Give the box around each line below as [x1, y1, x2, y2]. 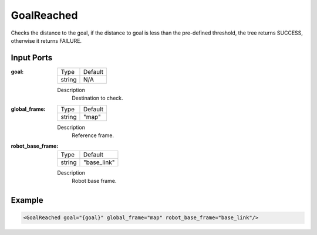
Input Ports [11, 53, 53, 63]
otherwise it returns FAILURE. [11, 37, 82, 44]
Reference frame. [72, 132, 114, 139]
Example [11, 195, 43, 205]
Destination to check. [72, 94, 123, 102]
